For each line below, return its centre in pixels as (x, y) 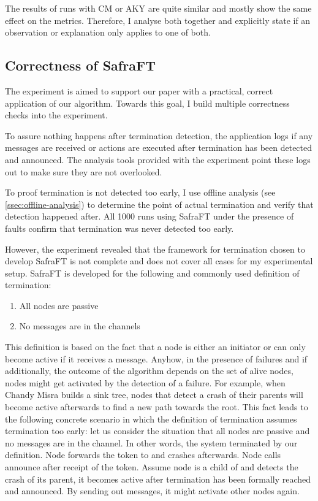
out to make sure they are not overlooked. (84, 171)
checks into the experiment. (56, 115)
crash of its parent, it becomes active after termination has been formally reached (158, 479)
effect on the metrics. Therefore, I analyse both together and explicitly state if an (158, 20)
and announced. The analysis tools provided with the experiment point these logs (158, 159)
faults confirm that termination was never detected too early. (119, 228)
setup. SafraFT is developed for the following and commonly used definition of (152, 273)
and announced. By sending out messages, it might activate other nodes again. (152, 491)
